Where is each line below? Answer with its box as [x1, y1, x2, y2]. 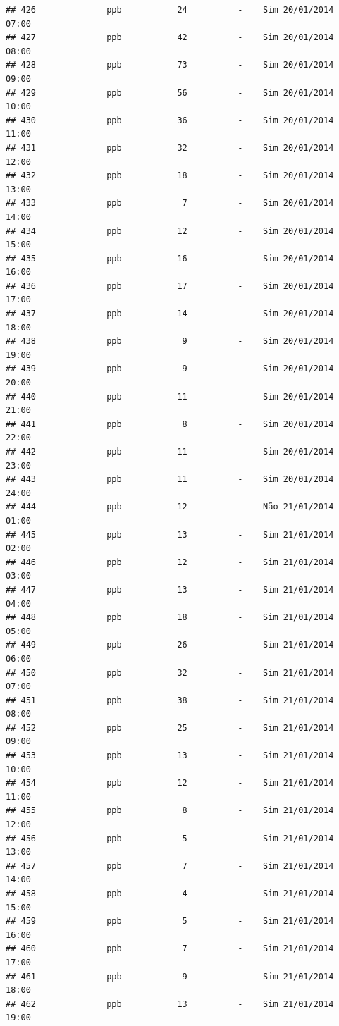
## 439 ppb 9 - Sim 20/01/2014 [6, 364, 334, 374]
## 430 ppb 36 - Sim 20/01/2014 [6, 115, 334, 125]
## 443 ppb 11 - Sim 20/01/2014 [6, 474, 334, 485]
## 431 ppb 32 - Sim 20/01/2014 [6, 142, 334, 153]
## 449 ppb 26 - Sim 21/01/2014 [6, 640, 334, 650]
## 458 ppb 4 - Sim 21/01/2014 [6, 889, 334, 898]
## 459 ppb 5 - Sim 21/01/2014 [6, 916, 334, 927]
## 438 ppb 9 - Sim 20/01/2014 [6, 336, 334, 347]
